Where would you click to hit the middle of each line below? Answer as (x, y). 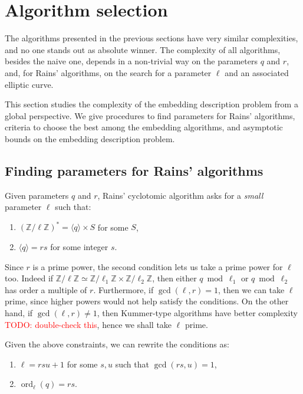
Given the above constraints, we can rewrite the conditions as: (117, 344)
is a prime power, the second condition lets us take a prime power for (158, 266)
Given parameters (37, 195)
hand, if (19, 312)
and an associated (257, 72)
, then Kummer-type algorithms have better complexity (197, 312)
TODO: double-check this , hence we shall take (88, 324)
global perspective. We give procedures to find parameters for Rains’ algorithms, (150, 115)
